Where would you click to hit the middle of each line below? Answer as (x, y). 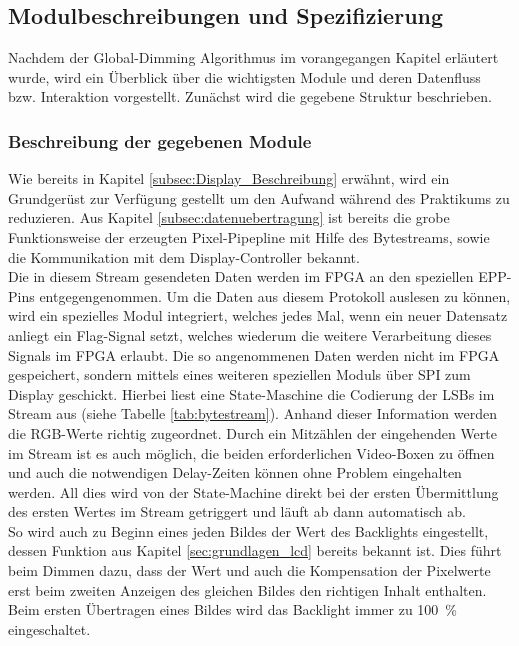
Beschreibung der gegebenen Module (160, 140)
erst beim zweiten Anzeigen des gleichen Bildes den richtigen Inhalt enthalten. (247, 589)
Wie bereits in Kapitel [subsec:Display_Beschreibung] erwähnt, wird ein (229, 178)
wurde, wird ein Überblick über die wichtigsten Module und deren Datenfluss (244, 76)
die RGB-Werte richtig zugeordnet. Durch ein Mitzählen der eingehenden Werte (252, 432)
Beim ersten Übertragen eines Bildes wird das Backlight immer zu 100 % (233, 609)
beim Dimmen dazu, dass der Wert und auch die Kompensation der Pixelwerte (249, 570)
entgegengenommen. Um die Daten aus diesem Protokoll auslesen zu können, (275, 295)
